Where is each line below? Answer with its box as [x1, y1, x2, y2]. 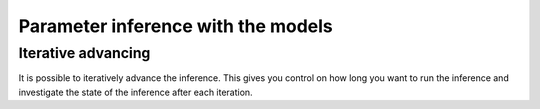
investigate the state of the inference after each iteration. [18, 86, 254, 98]
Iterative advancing [18, 44, 151, 62]
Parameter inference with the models [18, 15, 334, 37]
